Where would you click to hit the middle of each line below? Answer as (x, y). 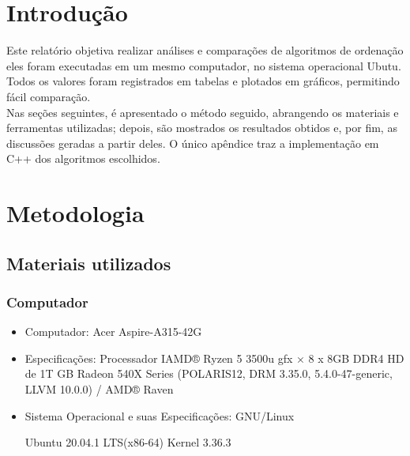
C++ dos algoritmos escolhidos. (83, 158)
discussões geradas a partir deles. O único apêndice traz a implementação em (193, 143)
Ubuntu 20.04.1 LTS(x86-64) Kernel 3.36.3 (128, 442)
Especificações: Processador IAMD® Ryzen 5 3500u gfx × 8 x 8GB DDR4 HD (214, 358)
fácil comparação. (49, 96)
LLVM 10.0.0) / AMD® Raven (99, 389)
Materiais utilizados (89, 263)
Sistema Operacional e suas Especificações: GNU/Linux (160, 415)
